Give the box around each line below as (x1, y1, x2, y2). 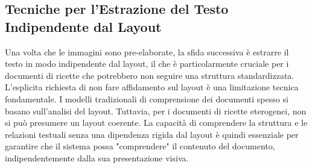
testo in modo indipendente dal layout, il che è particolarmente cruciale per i (5, 57, 289, 70)
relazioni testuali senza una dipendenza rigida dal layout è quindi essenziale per (5, 128, 299, 140)
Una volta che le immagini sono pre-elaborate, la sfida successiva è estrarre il (5, 45, 289, 58)
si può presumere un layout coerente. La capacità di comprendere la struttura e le (5, 116, 308, 129)
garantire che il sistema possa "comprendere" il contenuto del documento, (5, 140, 275, 152)
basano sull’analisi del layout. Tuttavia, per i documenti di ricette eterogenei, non (5, 104, 307, 117)
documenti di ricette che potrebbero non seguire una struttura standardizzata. (5, 69, 294, 81)
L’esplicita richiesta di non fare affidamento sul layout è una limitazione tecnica (5, 81, 299, 93)
